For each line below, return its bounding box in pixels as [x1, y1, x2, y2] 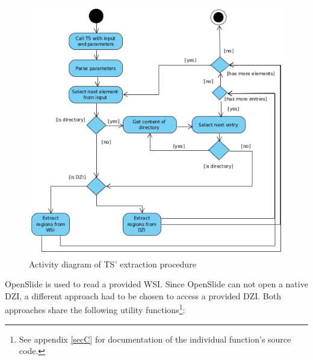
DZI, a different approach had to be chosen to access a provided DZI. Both [5, 289, 282, 302]
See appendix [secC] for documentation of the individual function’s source [19, 332, 291, 345]
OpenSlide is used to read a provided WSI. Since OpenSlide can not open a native [5, 278, 308, 290]
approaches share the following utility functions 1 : [5, 302, 185, 316]
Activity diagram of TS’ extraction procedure [29, 257, 196, 270]
